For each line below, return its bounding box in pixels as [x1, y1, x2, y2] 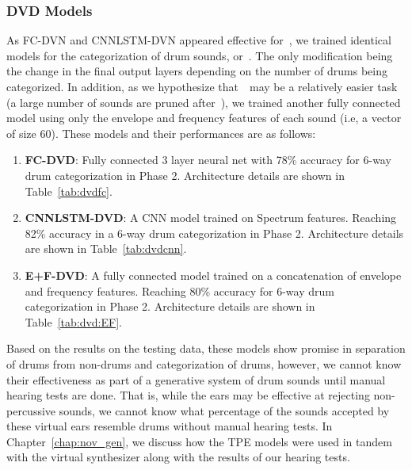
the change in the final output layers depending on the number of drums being [6, 63, 387, 79]
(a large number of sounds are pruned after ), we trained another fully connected [6, 94, 401, 110]
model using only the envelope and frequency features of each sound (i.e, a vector [6, 109, 402, 126]
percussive [6, 402, 56, 418]
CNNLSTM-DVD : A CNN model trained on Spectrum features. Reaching [25, 209, 397, 226]
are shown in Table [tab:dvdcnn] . [25, 240, 187, 257]
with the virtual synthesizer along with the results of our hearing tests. [6, 449, 350, 465]
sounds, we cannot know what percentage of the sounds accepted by [59, 402, 390, 418]
